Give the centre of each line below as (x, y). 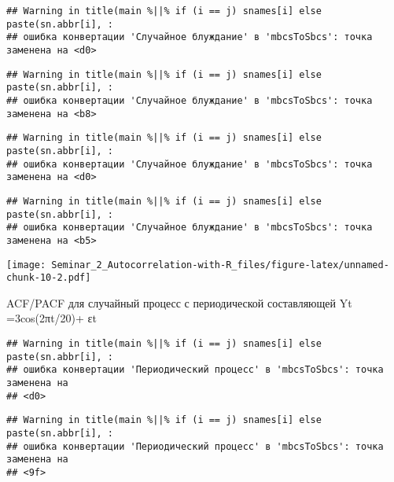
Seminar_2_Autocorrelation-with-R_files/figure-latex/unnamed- (220, 265)
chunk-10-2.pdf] (49, 278)
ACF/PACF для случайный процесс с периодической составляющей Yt (179, 302)
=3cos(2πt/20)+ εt (52, 318)
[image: (26, 265)
